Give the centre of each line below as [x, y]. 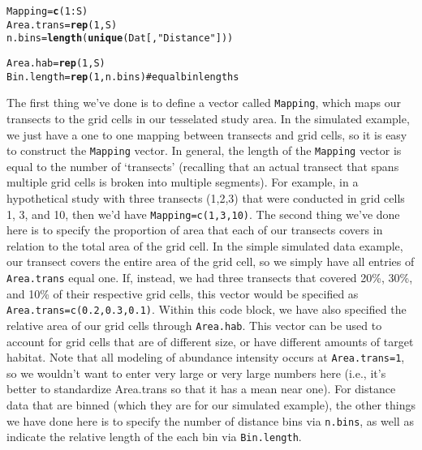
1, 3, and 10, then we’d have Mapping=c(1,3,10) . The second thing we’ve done [203, 214]
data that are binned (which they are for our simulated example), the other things [211, 405]
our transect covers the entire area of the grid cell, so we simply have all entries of [211, 261]
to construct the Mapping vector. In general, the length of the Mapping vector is [204, 150]
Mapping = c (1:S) [47, 11]
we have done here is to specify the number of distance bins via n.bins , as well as [210, 420]
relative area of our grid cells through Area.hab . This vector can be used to [194, 325]
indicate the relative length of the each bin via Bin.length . [154, 437]
